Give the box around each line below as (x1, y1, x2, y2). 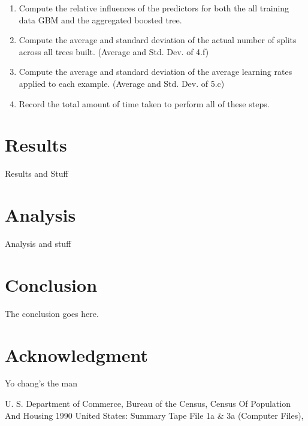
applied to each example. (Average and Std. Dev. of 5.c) (19, 77, 225, 89)
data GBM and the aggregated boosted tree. (19, 13, 182, 26)
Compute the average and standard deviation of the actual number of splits (19, 34, 297, 46)
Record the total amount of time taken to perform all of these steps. (19, 97, 270, 110)
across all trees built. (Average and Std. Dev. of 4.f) (19, 45, 209, 58)
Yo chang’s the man (5, 377, 78, 389)
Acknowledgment (5, 342, 148, 367)
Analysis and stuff (5, 237, 71, 249)
